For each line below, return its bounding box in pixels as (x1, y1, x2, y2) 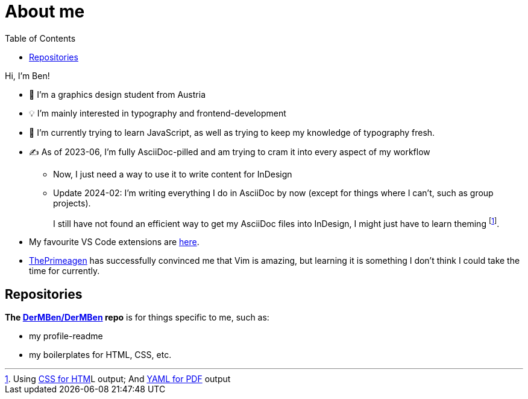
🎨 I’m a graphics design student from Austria (29, 89, 206, 100)
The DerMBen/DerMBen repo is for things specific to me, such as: (5, 312, 269, 323)
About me (5, 1, 85, 22)
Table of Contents (5, 33, 76, 43)
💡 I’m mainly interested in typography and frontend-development (29, 107, 286, 118)
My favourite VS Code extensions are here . (29, 237, 200, 247)
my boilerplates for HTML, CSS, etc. (29, 350, 172, 360)
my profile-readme (29, 331, 103, 342)
